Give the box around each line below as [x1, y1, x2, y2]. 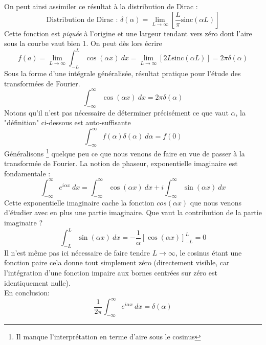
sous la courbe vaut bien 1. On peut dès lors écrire [4, 38, 162, 49]
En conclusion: [4, 287, 50, 298]
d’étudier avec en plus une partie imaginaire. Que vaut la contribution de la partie [4, 207, 262, 218]
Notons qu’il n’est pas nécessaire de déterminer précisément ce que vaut [4, 107, 229, 118]
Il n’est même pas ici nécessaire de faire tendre [4, 247, 150, 258]
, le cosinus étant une [175, 247, 242, 258]
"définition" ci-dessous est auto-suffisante [4, 117, 131, 128]
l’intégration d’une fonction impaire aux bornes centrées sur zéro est [4, 267, 218, 278]
